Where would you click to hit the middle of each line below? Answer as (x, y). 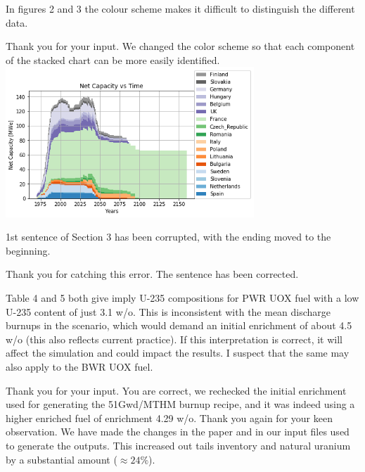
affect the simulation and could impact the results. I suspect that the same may (178, 353)
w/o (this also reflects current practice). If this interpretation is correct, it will (174, 339)
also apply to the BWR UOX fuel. (79, 366)
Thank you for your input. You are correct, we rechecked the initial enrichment (176, 390)
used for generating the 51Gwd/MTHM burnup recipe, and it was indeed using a (180, 404)
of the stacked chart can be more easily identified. (113, 59)
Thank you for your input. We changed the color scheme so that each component (180, 46)
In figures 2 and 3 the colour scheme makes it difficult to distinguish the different (180, 8)
